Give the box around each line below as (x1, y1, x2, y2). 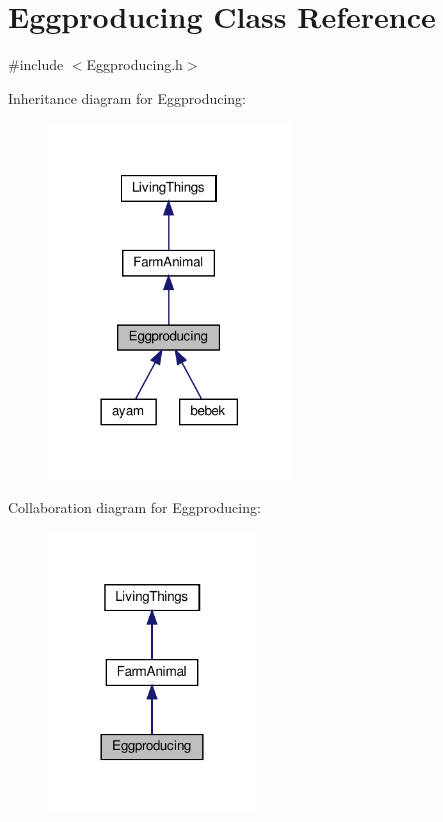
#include (8, 54, 64, 75)
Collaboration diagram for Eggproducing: (8, 496, 261, 517)
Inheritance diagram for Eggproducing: (8, 87, 247, 108)
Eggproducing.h (86, 54, 183, 75)
